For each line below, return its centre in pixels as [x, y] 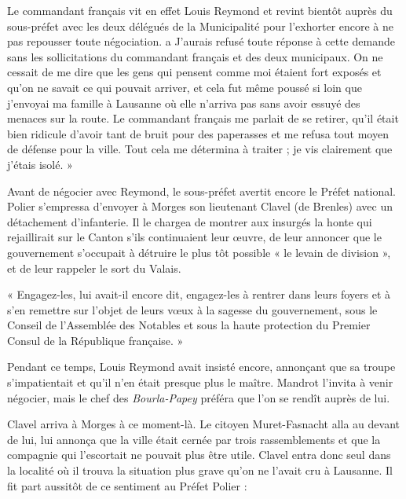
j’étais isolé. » [40, 164]
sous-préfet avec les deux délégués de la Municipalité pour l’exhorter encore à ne [201, 26]
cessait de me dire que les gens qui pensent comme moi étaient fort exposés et [194, 72]
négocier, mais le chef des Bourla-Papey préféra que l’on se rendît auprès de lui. [199, 397]
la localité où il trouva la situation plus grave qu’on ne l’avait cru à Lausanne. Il [200, 470]
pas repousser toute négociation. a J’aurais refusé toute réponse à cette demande [201, 41]
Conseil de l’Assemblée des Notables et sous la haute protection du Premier [189, 325]
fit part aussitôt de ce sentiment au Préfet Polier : [127, 485]
